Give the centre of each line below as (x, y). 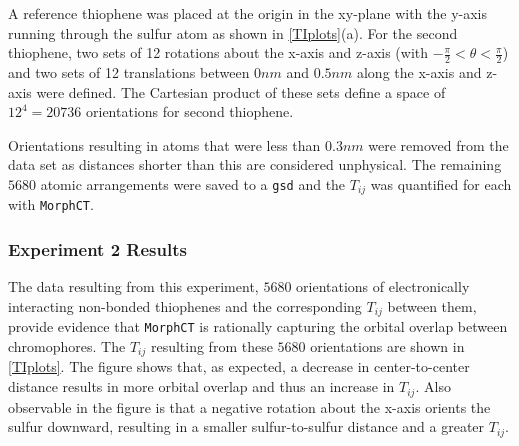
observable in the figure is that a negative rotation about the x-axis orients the (249, 406)
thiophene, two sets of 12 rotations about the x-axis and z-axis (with (218, 52)
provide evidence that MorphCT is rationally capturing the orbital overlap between (258, 326)
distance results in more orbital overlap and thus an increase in (201, 386)
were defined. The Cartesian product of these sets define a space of (241, 91)
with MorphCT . (51, 204)
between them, (432, 305)
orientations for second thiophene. (190, 111)
